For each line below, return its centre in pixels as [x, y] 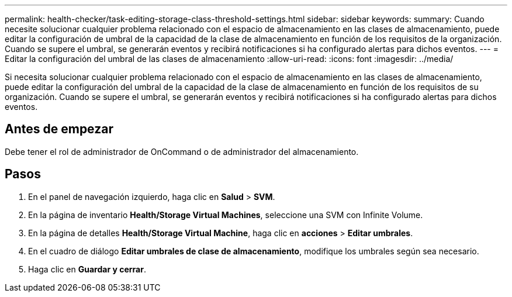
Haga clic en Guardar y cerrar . [87, 269]
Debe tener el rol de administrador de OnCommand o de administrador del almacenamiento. [182, 151]
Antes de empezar [59, 129]
